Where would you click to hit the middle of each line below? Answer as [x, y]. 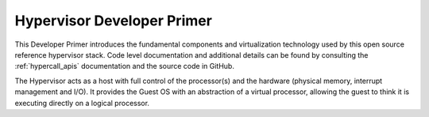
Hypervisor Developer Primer [113, 21]
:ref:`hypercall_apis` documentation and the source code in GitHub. [124, 66]
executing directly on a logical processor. [82, 103]
